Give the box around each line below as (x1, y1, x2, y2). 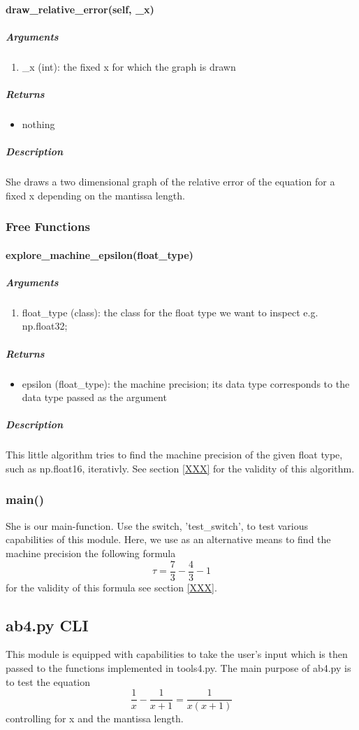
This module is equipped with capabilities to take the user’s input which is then (6, 647, 348, 661)
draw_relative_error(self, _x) (6, 1, 154, 16)
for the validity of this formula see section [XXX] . (6, 580, 217, 594)
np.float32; (22, 318, 68, 333)
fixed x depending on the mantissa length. (6, 188, 185, 202)
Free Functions (6, 218, 90, 235)
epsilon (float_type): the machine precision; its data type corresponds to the (22, 376, 350, 391)
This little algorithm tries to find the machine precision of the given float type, (6, 447, 343, 462)
